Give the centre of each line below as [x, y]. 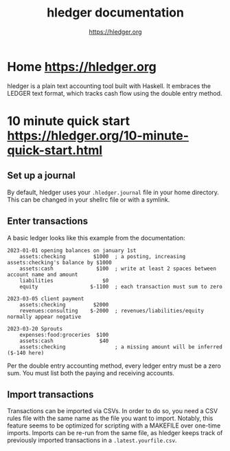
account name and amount [43, 274]
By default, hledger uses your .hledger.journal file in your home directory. [113, 192]
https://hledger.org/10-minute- [98, 135]
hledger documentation [115, 13]
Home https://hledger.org [82, 66]
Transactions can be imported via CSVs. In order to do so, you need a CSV [113, 411]
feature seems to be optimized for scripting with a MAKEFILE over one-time [114, 426]
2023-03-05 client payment [46, 298]
